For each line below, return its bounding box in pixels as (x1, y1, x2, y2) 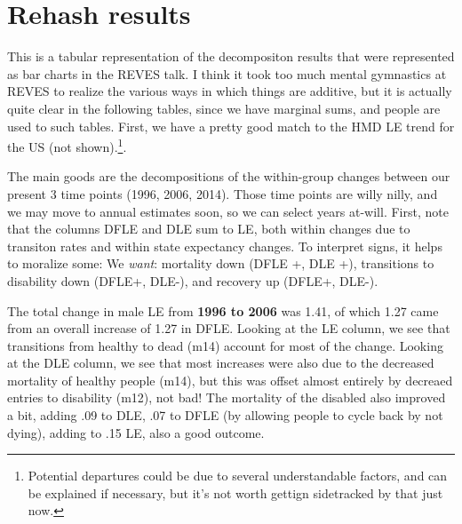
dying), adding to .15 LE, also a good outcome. (7, 423, 265, 441)
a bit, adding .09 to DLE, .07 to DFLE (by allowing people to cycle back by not (7, 406, 443, 425)
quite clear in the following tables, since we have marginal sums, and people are (7, 99, 441, 117)
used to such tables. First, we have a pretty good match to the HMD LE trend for (7, 116, 455, 135)
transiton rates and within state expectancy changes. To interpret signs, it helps (7, 236, 442, 255)
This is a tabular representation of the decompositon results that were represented (7, 47, 455, 66)
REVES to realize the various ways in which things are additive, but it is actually (7, 82, 452, 100)
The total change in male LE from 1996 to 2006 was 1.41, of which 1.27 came (7, 301, 439, 320)
